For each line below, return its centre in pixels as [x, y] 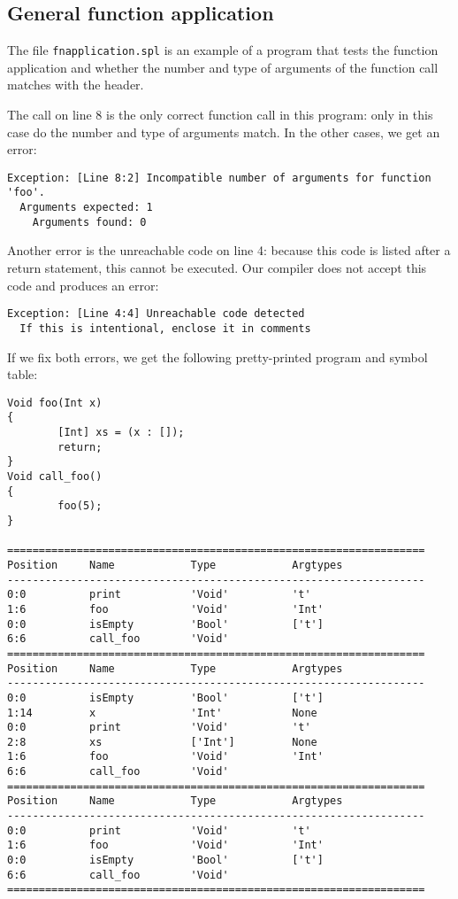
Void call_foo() [55, 477]
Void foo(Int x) [55, 403]
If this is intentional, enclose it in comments [165, 328]
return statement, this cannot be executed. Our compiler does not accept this [217, 268]
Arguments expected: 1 [86, 208]
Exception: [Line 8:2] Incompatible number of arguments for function [219, 178]
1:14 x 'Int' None [162, 713]
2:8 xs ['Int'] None [162, 742]
